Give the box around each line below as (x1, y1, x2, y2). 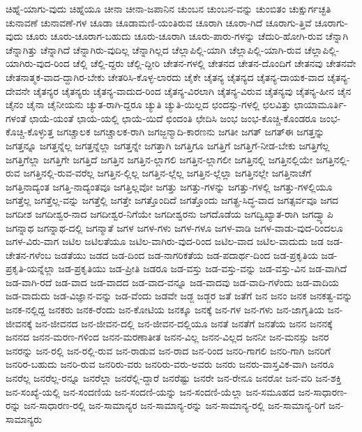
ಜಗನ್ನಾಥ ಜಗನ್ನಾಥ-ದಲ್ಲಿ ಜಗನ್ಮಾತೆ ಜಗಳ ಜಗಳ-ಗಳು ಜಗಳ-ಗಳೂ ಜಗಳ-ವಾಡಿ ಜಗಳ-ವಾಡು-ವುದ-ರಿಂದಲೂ (6, 220, 343, 234)
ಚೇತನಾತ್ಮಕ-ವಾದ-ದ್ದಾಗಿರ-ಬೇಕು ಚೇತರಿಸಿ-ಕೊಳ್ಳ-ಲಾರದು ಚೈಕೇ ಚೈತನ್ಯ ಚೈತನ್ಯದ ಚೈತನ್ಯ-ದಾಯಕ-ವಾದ (6, 69, 324, 84)
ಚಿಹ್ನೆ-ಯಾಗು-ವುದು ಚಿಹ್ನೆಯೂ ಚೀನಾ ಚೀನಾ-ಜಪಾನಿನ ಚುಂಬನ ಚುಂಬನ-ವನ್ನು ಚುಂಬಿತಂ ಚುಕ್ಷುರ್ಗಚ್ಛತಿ (6, 1, 331, 15)
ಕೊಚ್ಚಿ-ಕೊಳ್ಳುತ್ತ (6, 124, 54, 139)
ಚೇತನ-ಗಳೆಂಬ (6, 247, 52, 262)
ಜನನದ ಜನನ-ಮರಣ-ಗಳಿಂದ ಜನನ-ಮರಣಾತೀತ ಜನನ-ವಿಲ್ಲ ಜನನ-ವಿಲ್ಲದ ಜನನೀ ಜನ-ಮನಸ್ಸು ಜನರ (6, 329, 329, 344)
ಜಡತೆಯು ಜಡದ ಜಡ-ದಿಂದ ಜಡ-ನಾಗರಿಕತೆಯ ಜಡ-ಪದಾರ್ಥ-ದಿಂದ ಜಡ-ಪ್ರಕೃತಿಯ (54, 247, 318, 262)
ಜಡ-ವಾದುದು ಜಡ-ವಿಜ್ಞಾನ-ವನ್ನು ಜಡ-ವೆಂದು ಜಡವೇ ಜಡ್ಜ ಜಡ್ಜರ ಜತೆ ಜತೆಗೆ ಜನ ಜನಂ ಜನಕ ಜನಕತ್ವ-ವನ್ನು (6, 288, 353, 303)
